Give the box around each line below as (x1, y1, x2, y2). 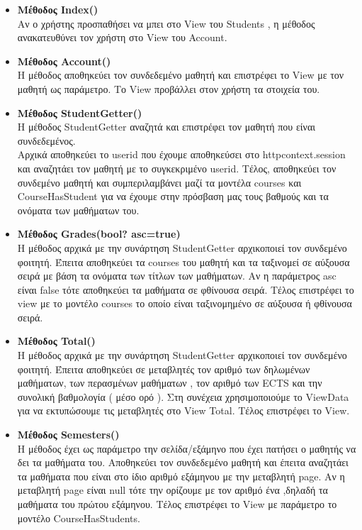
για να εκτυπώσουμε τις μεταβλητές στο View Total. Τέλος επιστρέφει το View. (17, 403, 350, 418)
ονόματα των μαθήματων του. (17, 202, 140, 217)
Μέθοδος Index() (17, 2, 98, 16)
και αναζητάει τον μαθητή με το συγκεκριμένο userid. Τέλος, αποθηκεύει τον (17, 160, 336, 175)
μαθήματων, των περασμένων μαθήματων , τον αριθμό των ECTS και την (17, 375, 322, 390)
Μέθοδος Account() (17, 53, 111, 68)
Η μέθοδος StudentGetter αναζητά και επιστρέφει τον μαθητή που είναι (17, 119, 316, 134)
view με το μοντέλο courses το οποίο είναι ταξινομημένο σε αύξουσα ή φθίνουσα (17, 296, 352, 311)
